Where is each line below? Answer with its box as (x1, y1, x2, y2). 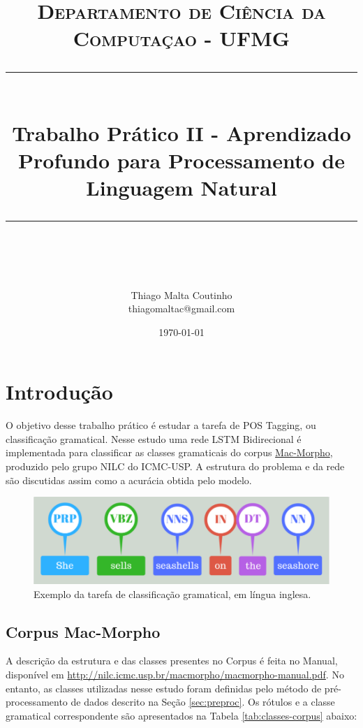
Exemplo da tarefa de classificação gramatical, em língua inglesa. (34, 586, 311, 601)
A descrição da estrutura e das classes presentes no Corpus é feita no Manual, (6, 653, 338, 668)
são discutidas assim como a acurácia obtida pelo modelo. (6, 472, 252, 487)
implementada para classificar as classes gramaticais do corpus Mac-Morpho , (6, 445, 333, 460)
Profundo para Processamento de (18, 145, 345, 174)
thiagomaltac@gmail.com (128, 301, 235, 316)
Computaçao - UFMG (73, 24, 290, 52)
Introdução (6, 377, 113, 406)
